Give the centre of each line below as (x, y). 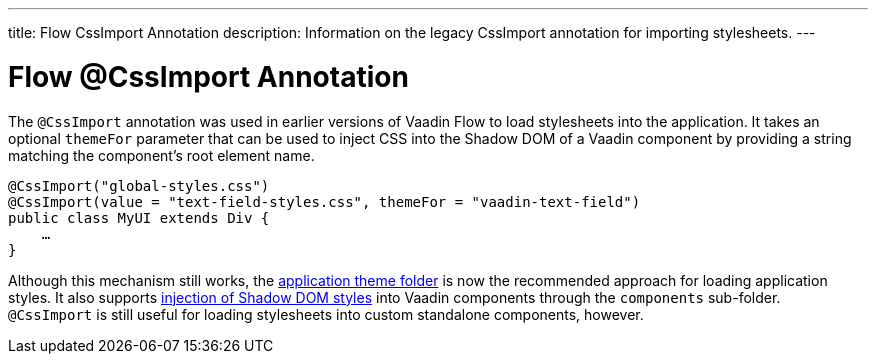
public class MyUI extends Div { (139, 217)
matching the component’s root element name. (161, 155)
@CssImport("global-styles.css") (139, 185)
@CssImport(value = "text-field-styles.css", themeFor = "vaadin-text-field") (324, 201)
